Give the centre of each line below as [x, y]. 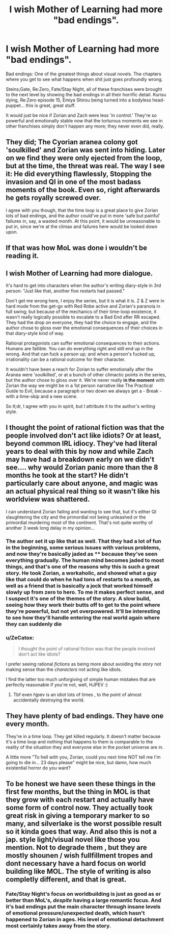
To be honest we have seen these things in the [81, 784]
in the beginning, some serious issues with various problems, [83, 548]
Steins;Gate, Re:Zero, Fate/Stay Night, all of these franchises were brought [84, 89]
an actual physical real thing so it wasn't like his [83, 491]
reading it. [22, 256]
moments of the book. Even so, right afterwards [83, 190]
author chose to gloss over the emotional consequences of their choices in [84, 328]
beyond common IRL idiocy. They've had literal [81, 444]
